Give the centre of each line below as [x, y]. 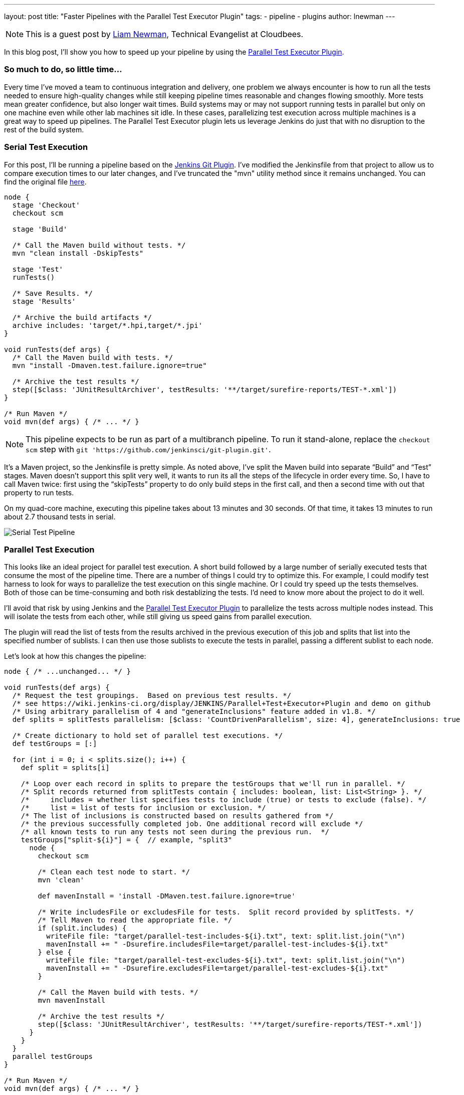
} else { [55, 952]
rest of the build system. [44, 129]
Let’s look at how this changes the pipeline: [75, 656]
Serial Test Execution [46, 147]
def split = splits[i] [65, 768]
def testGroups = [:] [55, 744]
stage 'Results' [44, 301]
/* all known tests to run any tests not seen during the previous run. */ [175, 832]
